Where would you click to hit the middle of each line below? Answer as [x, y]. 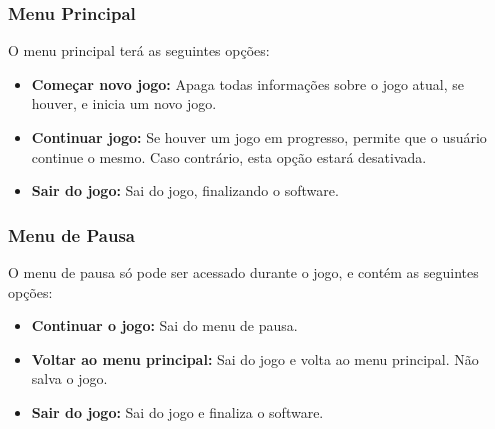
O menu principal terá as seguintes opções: [139, 50]
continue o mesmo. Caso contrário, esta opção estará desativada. [229, 156]
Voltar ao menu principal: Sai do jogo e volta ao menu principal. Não [255, 358]
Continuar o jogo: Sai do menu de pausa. [164, 325]
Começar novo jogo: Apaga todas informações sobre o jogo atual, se [247, 83]
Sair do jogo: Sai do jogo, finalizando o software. [185, 190]
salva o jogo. [69, 378]
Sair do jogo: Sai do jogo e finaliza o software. [177, 411]
